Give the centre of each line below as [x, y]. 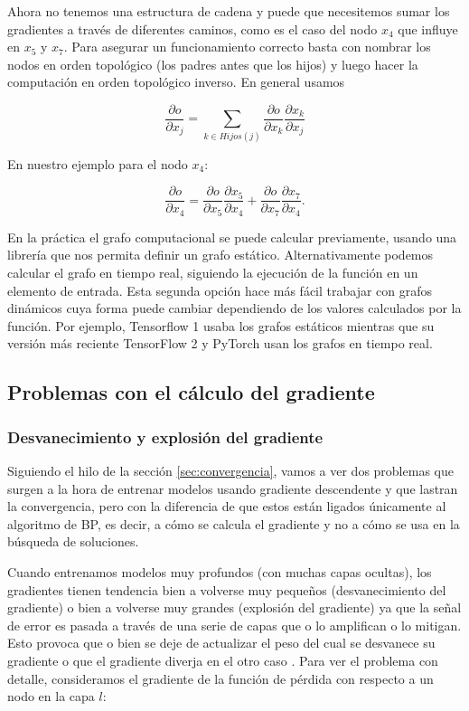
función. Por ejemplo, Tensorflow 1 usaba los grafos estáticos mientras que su [221, 325]
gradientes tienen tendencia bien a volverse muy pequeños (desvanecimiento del [227, 589]
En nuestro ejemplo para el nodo [98, 163]
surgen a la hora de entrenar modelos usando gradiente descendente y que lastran [233, 488]
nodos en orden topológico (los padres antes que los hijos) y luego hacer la [213, 64]
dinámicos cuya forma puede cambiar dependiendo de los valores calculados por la [234, 308]
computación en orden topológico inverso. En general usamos [176, 82]
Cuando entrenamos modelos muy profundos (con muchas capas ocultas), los [220, 572]
